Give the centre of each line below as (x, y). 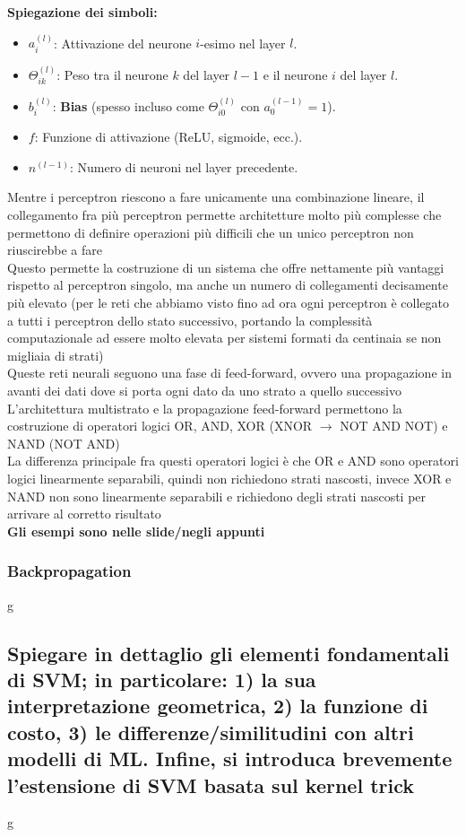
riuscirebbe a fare (55, 250)
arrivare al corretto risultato (84, 514)
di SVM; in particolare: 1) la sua (162, 679)
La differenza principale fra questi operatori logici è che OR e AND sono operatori (233, 461)
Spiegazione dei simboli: (82, 12)
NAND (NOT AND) (64, 443)
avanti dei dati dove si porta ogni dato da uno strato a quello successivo (204, 391)
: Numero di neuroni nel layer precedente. (184, 166)
